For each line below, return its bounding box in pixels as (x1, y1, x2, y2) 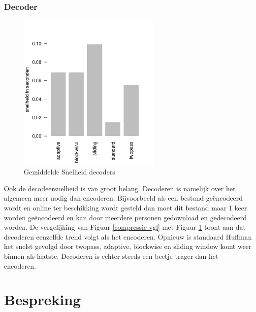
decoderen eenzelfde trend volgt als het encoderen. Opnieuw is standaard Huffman (4, 231, 252, 242)
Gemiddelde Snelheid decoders (24, 167, 115, 177)
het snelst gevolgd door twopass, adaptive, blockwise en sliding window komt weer (4, 241, 252, 251)
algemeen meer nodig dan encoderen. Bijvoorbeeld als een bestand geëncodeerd (4, 193, 243, 203)
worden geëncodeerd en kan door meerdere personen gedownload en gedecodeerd (4, 212, 247, 222)
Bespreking (4, 289, 81, 310)
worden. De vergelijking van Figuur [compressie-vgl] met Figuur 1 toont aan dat (4, 222, 246, 232)
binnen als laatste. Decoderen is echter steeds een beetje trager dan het (4, 250, 219, 261)
